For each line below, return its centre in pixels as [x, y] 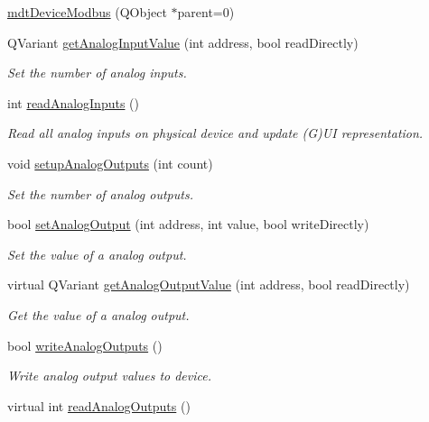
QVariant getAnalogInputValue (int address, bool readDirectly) [183, 42]
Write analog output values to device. [110, 376]
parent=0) [206, 12]
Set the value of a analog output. [97, 254]
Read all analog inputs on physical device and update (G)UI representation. [215, 133]
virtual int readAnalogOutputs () [99, 405]
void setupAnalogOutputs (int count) [110, 163]
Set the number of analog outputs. [100, 193]
